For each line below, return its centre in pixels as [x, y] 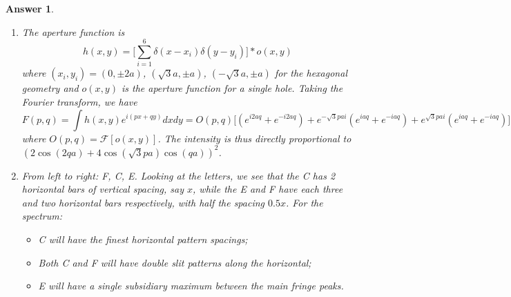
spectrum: [42, 216]
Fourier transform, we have [79, 101]
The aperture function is [73, 31]
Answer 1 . [30, 8]
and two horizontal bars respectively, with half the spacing [143, 202]
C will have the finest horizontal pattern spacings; [143, 239]
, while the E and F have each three [268, 189]
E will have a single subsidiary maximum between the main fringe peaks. [191, 286]
